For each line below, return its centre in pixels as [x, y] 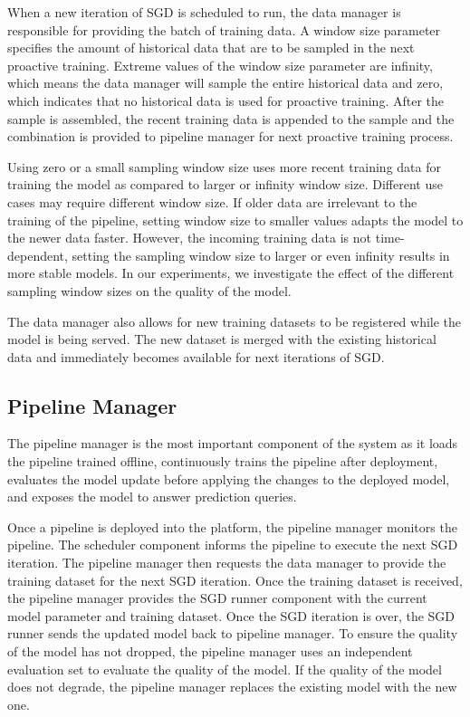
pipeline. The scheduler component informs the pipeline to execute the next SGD [233, 545]
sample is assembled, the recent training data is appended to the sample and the [231, 118]
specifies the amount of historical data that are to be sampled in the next [211, 48]
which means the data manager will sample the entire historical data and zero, [225, 83]
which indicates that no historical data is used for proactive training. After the [225, 100]
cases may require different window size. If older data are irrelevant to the [212, 201]
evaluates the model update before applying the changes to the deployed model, [229, 478]
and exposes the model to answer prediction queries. [152, 497]
